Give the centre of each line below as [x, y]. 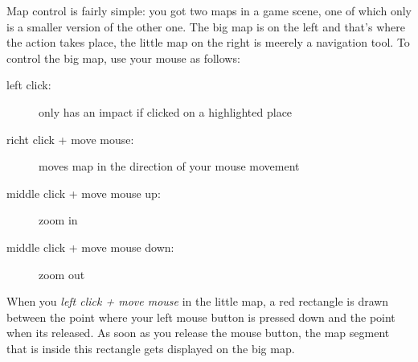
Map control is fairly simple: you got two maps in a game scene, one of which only [209, 10]
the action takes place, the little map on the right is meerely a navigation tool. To [208, 42]
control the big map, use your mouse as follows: [123, 58]
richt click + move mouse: [70, 139]
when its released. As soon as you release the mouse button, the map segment [198, 333]
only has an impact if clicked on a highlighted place [166, 111]
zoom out [62, 274]
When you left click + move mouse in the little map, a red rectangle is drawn [198, 301]
